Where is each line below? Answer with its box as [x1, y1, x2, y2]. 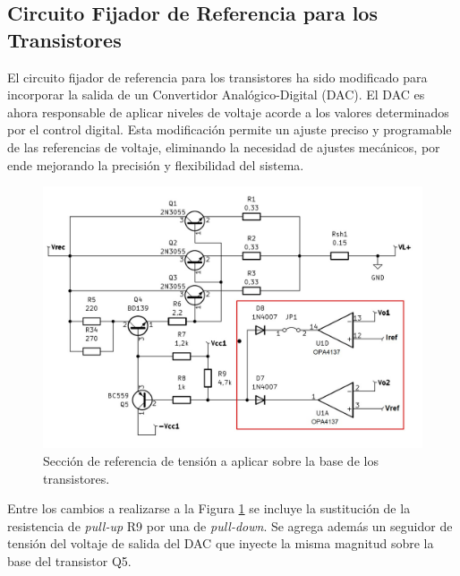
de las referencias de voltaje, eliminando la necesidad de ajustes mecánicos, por [7, 137, 440, 156]
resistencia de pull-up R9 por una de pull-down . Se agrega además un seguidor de [7, 516, 453, 535]
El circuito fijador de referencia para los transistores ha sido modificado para [7, 67, 428, 86]
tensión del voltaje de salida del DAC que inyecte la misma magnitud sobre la [7, 534, 434, 553]
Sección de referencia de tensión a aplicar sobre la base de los [43, 451, 379, 470]
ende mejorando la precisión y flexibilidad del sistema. [7, 155, 304, 174]
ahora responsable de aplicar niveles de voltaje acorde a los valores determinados [7, 102, 449, 121]
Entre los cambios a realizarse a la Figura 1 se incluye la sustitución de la [7, 499, 411, 518]
